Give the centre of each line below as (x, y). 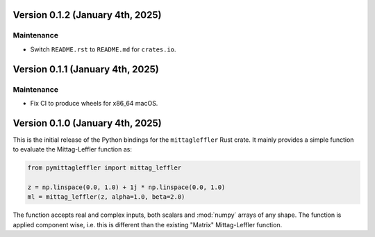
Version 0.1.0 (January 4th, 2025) (87, 123)
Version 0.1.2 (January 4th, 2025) (87, 15)
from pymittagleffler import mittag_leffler (105, 168)
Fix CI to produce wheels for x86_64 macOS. (94, 103)
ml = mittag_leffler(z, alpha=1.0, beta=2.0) (106, 197)
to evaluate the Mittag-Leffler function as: (72, 149)
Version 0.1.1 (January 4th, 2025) (86, 69)
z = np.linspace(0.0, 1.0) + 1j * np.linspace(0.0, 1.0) (126, 187)
